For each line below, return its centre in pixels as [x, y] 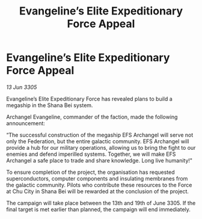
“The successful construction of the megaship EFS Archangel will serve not [100, 135]
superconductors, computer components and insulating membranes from [97, 178]
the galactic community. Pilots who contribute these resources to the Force [99, 185]
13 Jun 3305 [22, 87]
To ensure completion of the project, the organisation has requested [91, 172]
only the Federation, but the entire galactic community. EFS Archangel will [98, 141]
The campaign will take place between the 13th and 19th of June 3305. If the [101, 203]
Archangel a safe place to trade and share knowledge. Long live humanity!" [99, 160]
